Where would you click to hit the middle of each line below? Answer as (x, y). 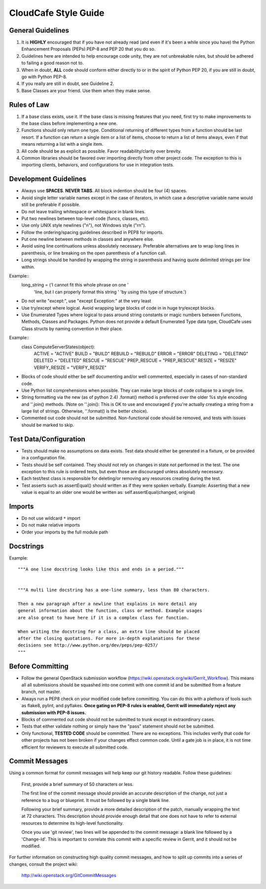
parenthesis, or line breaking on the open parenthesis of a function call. (94, 253)
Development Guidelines (48, 179)
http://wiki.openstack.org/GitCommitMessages (69, 875)
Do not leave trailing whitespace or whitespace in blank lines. (83, 211)
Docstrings (27, 546)
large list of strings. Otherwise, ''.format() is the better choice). (85, 411)
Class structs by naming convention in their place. (72, 328)
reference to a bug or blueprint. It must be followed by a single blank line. (96, 800)
